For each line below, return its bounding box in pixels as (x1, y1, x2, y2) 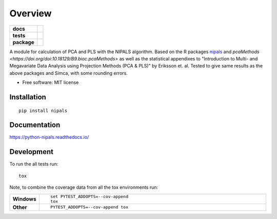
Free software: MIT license (22, 79, 79, 85)
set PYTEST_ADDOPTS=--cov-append (50, 193, 128, 199)
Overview (9, 8, 52, 19)
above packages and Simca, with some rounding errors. (9, 70, 128, 76)
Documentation (9, 121, 61, 129)
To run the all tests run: (9, 161, 58, 167)
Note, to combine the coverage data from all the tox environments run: (9, 184, 159, 190)
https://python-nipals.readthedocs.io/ (9, 134, 89, 140)
